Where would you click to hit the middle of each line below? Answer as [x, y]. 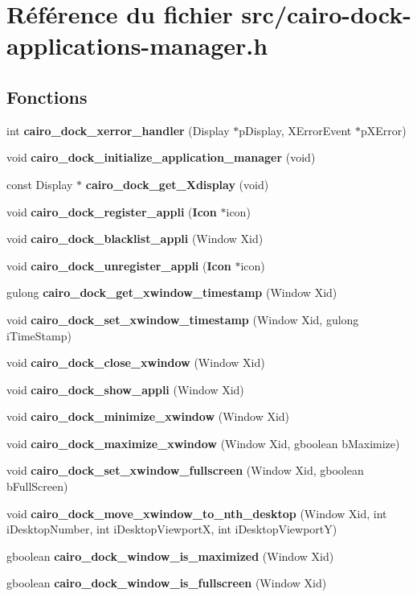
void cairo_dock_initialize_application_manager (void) [161, 157]
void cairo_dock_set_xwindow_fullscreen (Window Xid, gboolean [185, 470]
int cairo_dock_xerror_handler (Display [118, 130]
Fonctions [47, 96]
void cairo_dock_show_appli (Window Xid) [125, 389]
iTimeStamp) [39, 335]
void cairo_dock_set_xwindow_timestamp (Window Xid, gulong [183, 319]
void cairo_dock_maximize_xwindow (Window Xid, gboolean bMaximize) [203, 443]
